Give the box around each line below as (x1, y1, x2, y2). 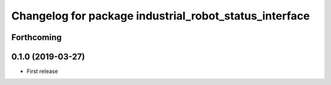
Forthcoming (11, 32, 62, 42)
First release (26, 67, 58, 75)
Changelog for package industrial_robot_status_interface (11, 9, 310, 22)
